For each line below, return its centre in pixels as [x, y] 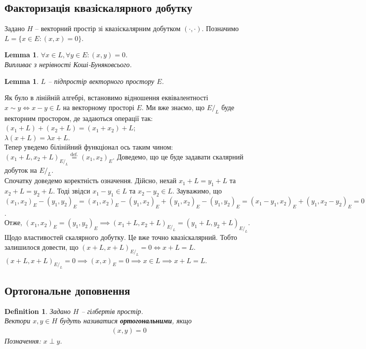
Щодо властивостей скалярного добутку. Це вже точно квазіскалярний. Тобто [121, 237]
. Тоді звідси [72, 191]
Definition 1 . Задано [38, 311]
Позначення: [23, 340]
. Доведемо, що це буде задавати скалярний [178, 156]
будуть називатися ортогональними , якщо [126, 321]
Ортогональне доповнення [67, 290]
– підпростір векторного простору [101, 81]
